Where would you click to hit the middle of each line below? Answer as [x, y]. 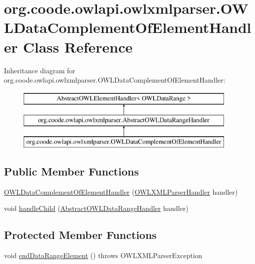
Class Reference [78, 46]
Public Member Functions [71, 171]
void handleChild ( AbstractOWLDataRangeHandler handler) [96, 208]
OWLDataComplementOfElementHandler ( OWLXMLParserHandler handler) [121, 191]
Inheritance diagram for [40, 70]
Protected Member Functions [80, 235]
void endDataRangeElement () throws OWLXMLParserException [103, 255]
